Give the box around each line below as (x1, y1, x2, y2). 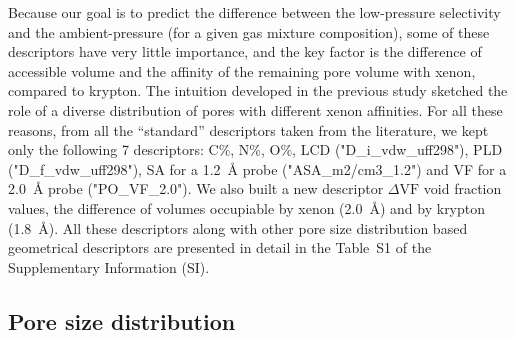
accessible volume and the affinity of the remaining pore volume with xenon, (8, 60, 476, 81)
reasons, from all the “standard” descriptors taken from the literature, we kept (8, 119, 489, 140)
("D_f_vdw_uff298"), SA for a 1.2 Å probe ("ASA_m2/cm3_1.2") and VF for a (8, 158, 507, 179)
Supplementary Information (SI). (8, 256, 210, 277)
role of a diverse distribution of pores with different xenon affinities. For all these (8, 99, 503, 120)
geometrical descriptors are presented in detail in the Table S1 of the (8, 237, 432, 258)
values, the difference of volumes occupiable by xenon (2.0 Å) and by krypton (8, 197, 486, 218)
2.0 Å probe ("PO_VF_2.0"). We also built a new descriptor (8, 178, 384, 199)
